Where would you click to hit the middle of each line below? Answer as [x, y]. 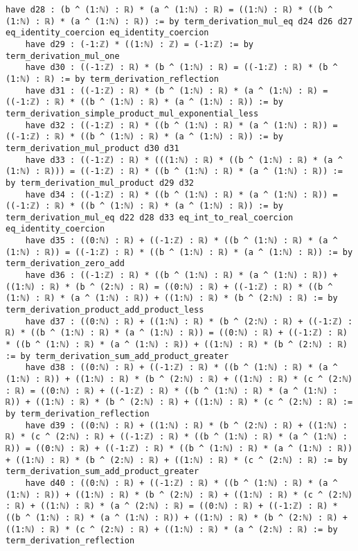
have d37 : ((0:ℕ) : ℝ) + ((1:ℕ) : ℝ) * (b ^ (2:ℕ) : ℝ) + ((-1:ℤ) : [189, 321]
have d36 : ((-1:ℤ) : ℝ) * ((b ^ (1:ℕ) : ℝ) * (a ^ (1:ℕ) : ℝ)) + [181, 275]
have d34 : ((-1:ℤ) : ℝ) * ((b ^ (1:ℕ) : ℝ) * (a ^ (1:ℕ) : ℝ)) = [181, 194]
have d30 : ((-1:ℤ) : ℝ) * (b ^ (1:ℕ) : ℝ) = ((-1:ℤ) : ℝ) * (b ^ [181, 68]
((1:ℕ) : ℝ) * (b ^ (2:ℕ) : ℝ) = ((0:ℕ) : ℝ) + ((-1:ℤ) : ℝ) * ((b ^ [169, 287]
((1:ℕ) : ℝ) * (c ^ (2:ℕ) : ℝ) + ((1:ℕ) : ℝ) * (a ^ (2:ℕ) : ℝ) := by [172, 529]
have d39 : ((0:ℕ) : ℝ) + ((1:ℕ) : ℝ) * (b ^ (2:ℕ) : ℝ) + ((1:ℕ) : [186, 425]
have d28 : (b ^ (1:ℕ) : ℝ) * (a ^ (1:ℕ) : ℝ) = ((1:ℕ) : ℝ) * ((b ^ [169, 10]
